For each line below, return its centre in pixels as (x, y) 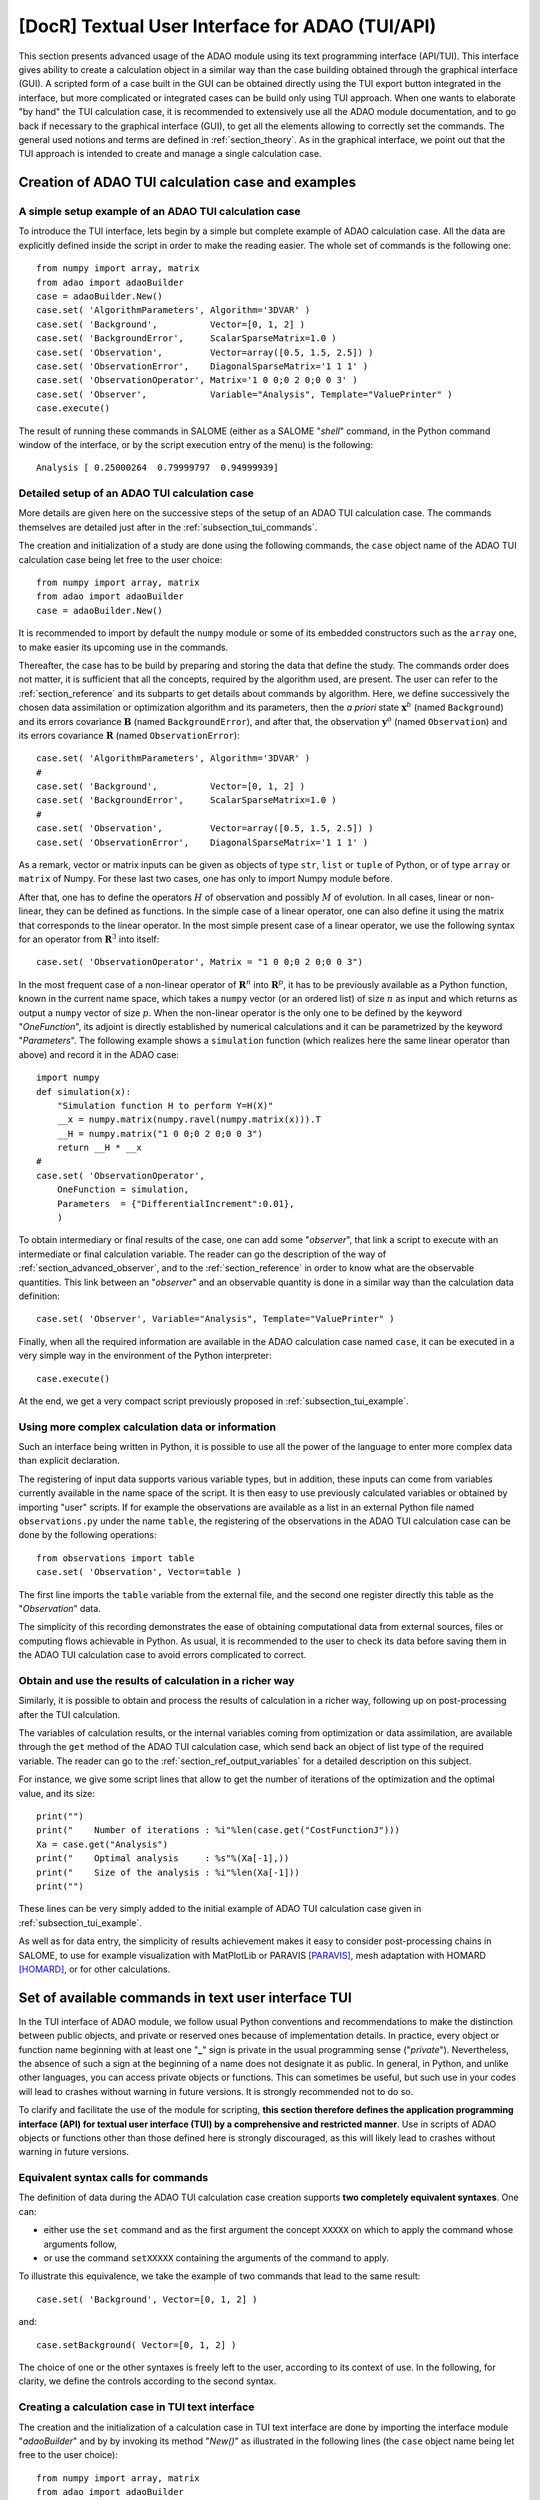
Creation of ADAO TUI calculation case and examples (187, 182)
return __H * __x (99, 1148)
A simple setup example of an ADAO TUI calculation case (159, 212)
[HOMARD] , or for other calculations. (94, 1969)
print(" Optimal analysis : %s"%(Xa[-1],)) (163, 1858)
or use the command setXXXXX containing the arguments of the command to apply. (216, 2258)
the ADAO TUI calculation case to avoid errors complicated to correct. (162, 1655)
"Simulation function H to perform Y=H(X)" (165, 1105)
